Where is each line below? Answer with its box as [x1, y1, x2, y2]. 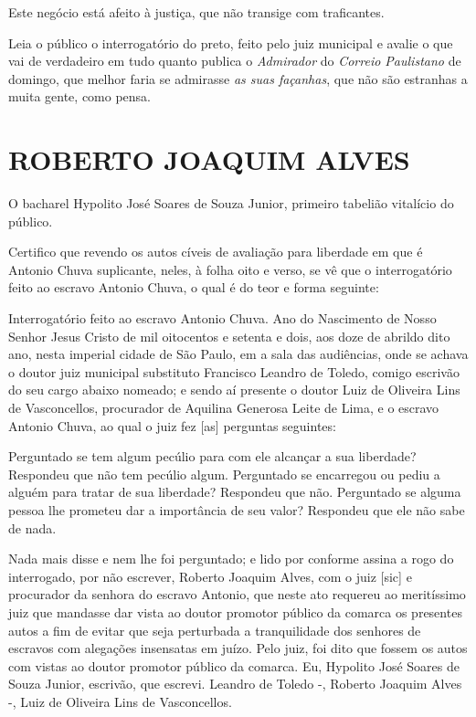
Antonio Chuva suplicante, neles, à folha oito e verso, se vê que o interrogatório [8, 259, 452, 279]
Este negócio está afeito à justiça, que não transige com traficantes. [8, 3, 385, 21]
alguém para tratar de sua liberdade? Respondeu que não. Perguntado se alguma [8, 482, 461, 501]
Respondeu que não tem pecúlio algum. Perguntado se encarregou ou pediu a [8, 464, 440, 483]
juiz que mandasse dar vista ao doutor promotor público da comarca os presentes [8, 602, 462, 621]
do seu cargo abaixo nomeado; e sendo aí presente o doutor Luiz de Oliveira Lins [8, 380, 460, 399]
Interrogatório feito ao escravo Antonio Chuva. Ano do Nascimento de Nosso [8, 309, 437, 328]
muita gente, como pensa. [8, 87, 152, 106]
